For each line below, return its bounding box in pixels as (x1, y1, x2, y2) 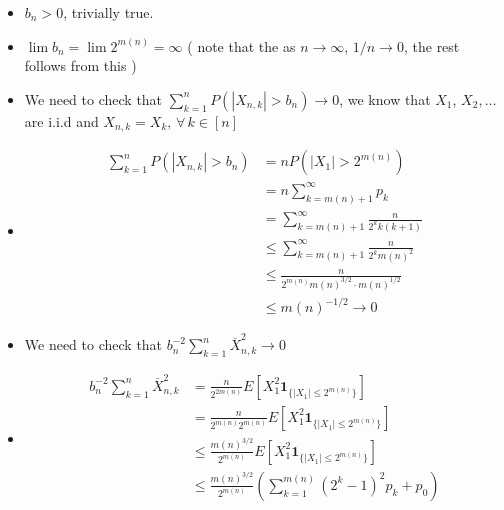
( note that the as (187, 35, 296, 56)
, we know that (339, 88, 431, 109)
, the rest (403, 35, 460, 56)
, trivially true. (63, 2, 154, 22)
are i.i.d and (24, 110, 99, 131)
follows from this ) (24, 55, 137, 76)
